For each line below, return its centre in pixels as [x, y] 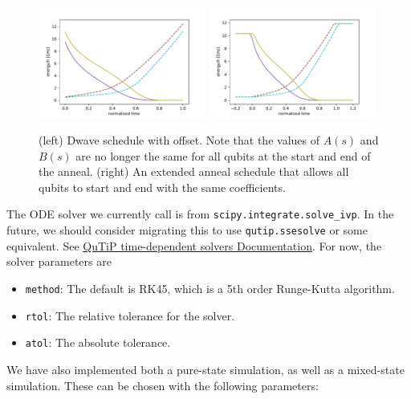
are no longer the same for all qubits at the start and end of [223, 155]
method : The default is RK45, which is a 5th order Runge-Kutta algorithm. [210, 288]
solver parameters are [59, 261]
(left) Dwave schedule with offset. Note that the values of [179, 140]
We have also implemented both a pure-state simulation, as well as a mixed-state [205, 369]
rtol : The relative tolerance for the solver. [130, 315]
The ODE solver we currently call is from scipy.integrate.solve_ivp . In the [200, 214]
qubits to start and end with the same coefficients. [162, 187]
